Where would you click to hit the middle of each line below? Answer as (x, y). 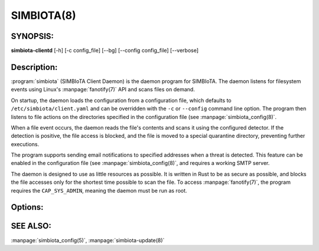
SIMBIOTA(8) (43, 15)
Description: (34, 67)
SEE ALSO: (31, 226)
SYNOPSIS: (32, 36)
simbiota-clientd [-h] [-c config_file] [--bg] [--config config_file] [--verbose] (105, 51)
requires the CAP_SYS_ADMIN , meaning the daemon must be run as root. (99, 190)
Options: (27, 207)
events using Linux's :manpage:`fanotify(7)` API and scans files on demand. (103, 90)
